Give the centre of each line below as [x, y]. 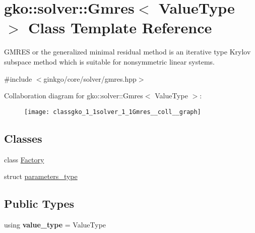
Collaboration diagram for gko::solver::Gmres [74, 96]
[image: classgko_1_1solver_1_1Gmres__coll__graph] [113, 112]
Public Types [39, 203]
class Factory [24, 159]
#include [18, 78]
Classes [23, 138]
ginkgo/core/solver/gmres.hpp [90, 78]
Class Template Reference [120, 27]
